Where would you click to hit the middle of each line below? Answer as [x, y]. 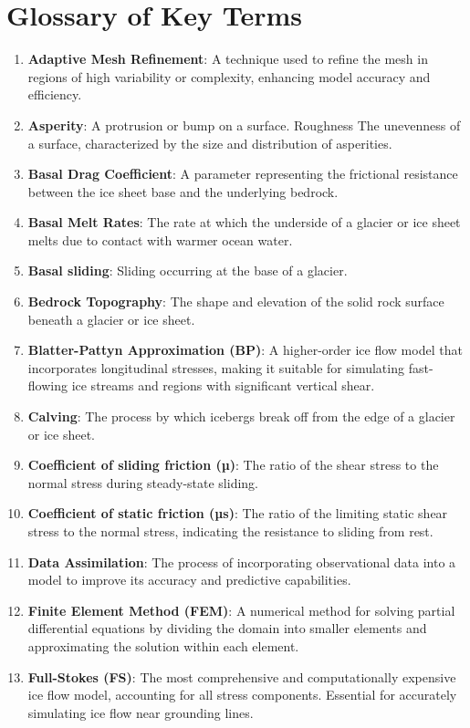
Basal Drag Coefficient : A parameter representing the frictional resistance [243, 174]
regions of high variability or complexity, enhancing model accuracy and [229, 76]
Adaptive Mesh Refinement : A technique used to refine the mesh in [228, 59]
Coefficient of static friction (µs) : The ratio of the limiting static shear [238, 513]
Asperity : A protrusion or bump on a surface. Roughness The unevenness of [244, 125]
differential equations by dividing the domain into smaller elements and [227, 628]
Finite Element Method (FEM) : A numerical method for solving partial [241, 610]
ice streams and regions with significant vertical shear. [223, 385]
